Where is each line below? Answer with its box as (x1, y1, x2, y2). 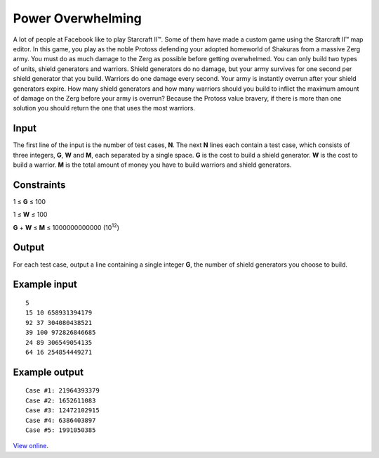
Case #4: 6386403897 (25, 416, 96, 424)
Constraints (13, 179, 66, 191)
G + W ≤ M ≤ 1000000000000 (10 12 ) (13, 222, 119, 231)
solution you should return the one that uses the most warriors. (13, 104, 196, 113)
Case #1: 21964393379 (25, 387, 100, 395)
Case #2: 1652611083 (25, 396, 96, 405)
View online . (13, 442, 49, 450)
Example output (13, 366, 84, 378)
